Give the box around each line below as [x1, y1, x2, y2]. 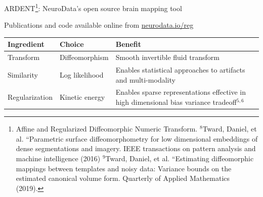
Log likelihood [59, 69, 104, 80]
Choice [59, 39, 84, 49]
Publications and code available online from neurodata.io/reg [4, 20, 194, 30]
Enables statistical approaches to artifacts [115, 64, 245, 75]
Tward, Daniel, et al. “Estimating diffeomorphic [105, 153, 254, 163]
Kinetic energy [59, 92, 105, 102]
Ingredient [8, 39, 45, 49]
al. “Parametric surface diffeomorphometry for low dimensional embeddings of [16, 133, 258, 144]
